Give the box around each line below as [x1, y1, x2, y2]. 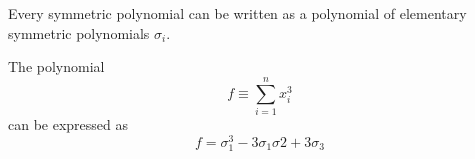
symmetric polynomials [8, 22, 150, 43]
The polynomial [8, 56, 105, 77]
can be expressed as [8, 113, 129, 134]
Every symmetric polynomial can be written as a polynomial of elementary [8, 3, 467, 23]
